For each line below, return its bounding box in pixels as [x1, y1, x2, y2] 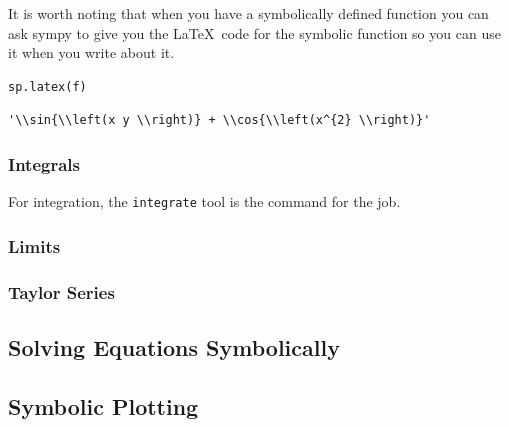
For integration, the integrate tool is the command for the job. [8, 191, 401, 212]
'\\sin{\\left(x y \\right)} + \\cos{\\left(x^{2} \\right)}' [8, 113, 431, 128]
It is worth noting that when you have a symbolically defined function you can [8, 3, 489, 23]
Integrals [8, 151, 80, 176]
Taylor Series [8, 279, 115, 304]
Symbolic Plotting [8, 390, 199, 421]
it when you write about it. [8, 42, 175, 63]
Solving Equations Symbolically [8, 331, 340, 362]
